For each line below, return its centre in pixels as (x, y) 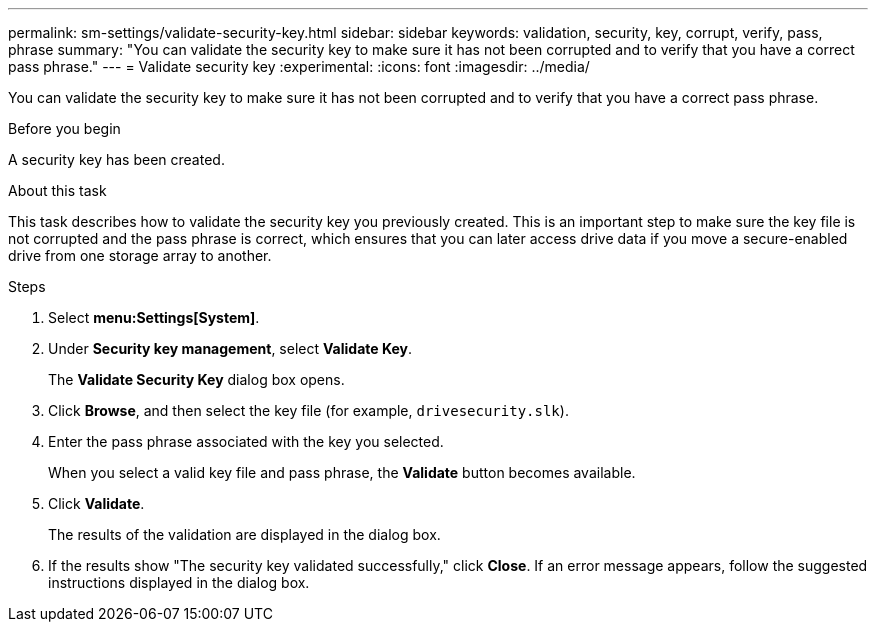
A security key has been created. (116, 159)
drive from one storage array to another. (140, 255)
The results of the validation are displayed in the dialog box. (244, 534)
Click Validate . (96, 503)
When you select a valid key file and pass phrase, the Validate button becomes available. (342, 472)
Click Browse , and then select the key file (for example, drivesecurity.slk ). (308, 410)
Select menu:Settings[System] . (154, 317)
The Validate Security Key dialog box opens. (196, 379)
